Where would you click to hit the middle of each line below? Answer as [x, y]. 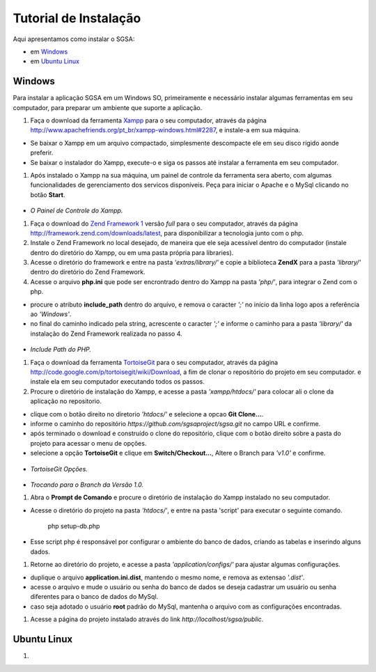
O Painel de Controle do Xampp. [77, 211]
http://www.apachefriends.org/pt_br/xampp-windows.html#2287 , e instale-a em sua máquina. [165, 130]
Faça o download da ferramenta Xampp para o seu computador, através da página [149, 120]
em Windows [49, 52]
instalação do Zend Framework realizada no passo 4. [106, 334]
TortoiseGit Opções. [59, 469]
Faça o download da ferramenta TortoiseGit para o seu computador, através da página [154, 362]
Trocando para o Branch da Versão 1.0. [87, 485]
